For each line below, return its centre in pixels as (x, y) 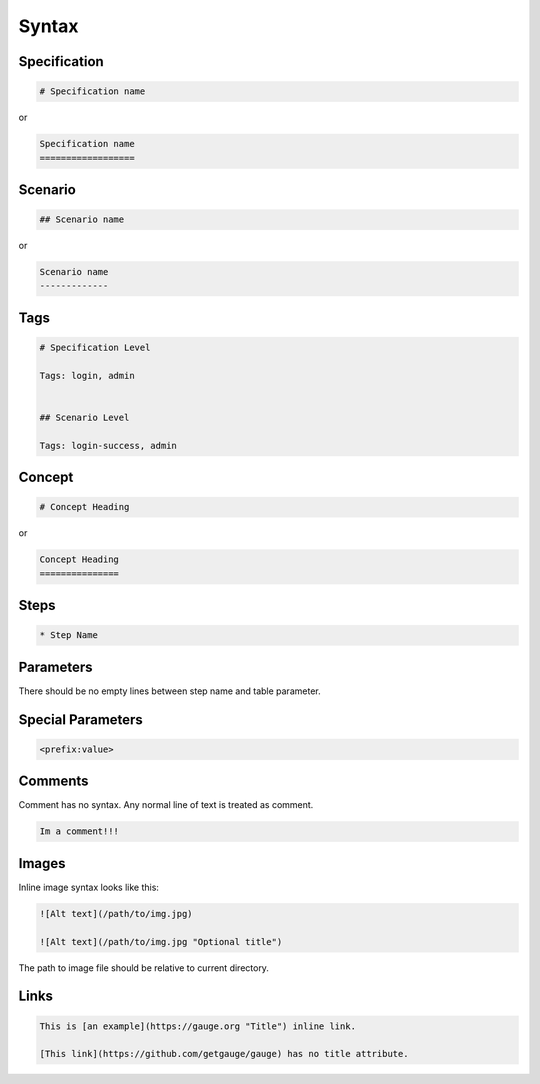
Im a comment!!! (79, 831)
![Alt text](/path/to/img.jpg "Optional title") (161, 941)
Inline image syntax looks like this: (89, 887)
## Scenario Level (84, 418)
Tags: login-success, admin (108, 445)
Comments (53, 781)
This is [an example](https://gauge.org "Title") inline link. (198, 1026)
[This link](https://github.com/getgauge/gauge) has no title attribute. (224, 1054)
